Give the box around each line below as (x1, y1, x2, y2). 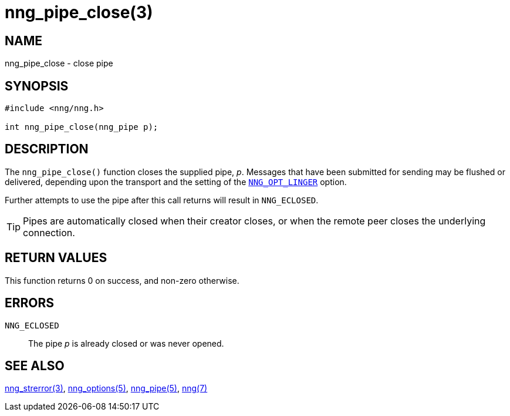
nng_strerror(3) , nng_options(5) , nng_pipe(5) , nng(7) (5, 383, 208, 394)
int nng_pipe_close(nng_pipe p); (5, 122, 158, 132)
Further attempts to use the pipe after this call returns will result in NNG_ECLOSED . (5, 194, 319, 205)
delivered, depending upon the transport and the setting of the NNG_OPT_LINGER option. (5, 176, 347, 187)
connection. (23, 226, 75, 239)
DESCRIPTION (5, 142, 89, 157)
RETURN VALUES (5, 250, 107, 266)
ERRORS (5, 296, 55, 311)
